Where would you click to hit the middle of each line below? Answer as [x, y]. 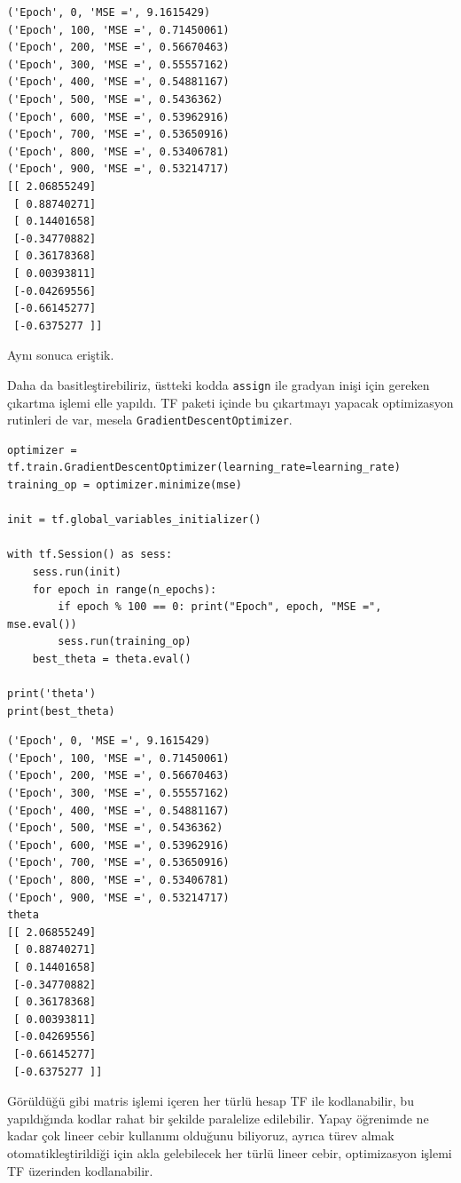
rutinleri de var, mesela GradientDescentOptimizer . [150, 420]
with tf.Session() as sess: [90, 555]
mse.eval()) [42, 624]
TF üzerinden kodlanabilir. [80, 1170]
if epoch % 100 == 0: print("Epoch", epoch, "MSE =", [220, 607]
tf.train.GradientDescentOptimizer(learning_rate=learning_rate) [204, 468]
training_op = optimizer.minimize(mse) [125, 484]
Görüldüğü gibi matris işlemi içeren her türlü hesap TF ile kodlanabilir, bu [211, 1101]
